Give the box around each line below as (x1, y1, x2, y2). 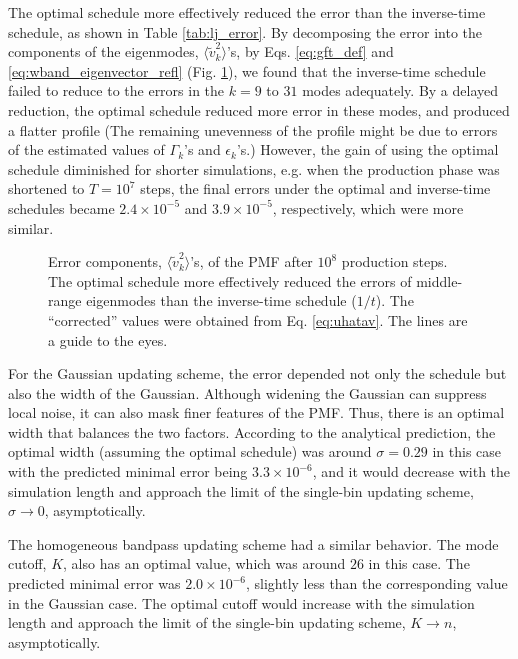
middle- (416, 270, 463, 291)
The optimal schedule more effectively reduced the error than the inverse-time (8, 2, 486, 22)
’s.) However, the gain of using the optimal (236, 139, 499, 160)
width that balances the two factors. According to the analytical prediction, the (8, 421, 496, 442)
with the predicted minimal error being (8, 461, 248, 482)
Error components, (48, 251, 162, 272)
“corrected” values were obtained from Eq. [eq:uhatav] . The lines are (48, 309, 468, 330)
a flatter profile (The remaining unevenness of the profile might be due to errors (8, 119, 498, 140)
